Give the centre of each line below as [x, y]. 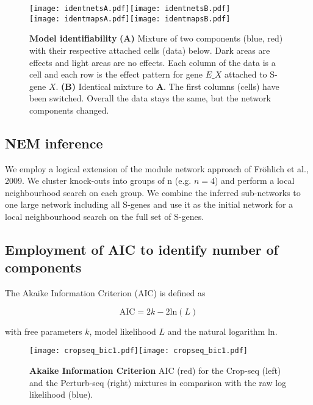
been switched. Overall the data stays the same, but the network [150, 98]
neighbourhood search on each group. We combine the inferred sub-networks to [153, 192]
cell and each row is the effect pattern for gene [116, 74]
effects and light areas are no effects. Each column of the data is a [153, 62]
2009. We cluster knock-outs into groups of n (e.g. [98, 181]
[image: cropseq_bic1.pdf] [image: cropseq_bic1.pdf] [139, 351]
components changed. [69, 110]
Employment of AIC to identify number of [142, 250]
